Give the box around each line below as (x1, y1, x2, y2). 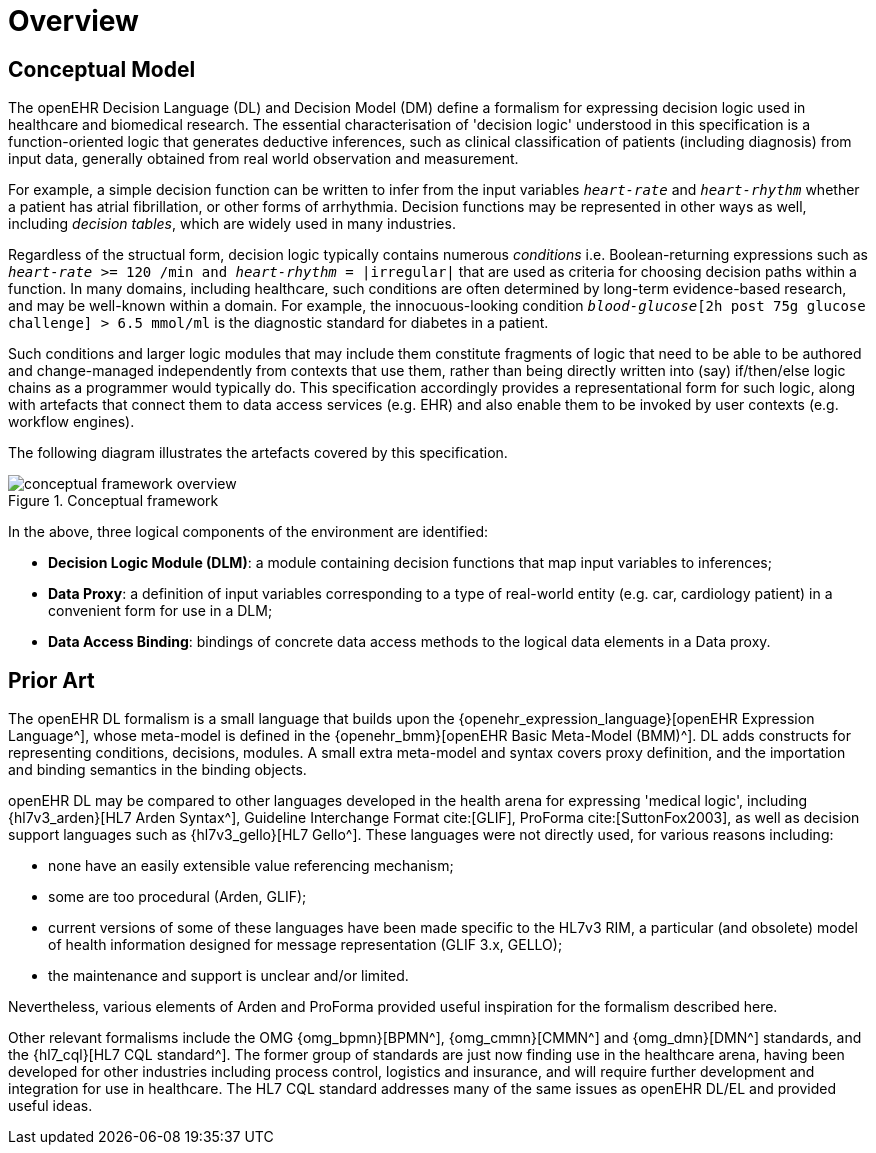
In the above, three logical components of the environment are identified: (8, 523, 489, 541)
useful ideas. (8, 1097, 93, 1115)
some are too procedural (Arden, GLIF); (48, 888, 307, 906)
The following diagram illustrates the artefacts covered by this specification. (8, 444, 508, 462)
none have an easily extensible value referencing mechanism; (48, 857, 454, 875)
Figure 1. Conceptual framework (8, 492, 219, 510)
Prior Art (8, 667, 95, 693)
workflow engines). (8, 413, 135, 431)
